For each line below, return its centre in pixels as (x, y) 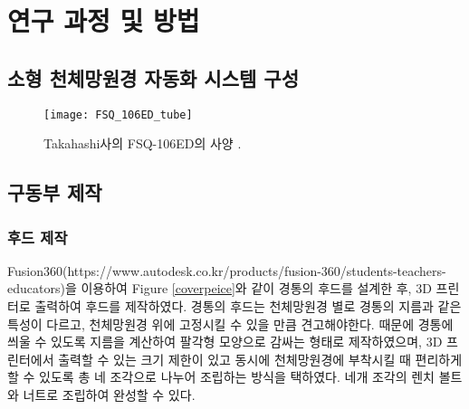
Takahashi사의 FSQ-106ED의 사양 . (143, 143)
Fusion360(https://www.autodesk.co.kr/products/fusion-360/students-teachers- (227, 270)
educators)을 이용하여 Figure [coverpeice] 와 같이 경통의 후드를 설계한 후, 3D (220, 288)
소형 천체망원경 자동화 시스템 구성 (153, 77)
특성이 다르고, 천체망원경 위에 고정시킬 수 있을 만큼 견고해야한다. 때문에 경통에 (230, 323)
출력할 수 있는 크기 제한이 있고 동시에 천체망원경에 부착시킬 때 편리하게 (260, 359)
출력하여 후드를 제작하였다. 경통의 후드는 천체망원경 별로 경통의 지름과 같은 (248, 306)
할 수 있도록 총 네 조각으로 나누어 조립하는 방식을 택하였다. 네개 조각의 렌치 (221, 377)
